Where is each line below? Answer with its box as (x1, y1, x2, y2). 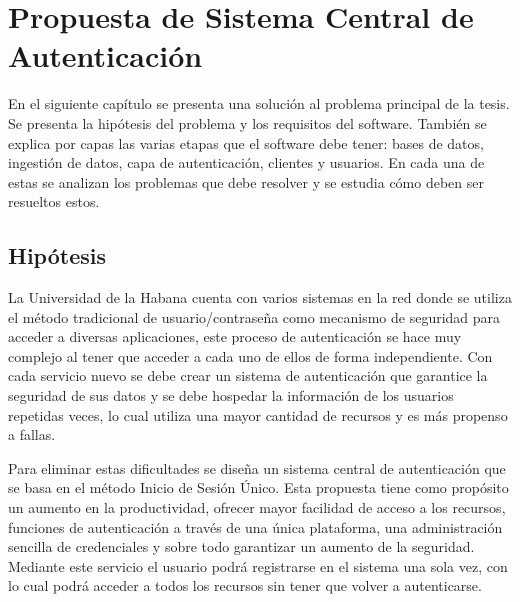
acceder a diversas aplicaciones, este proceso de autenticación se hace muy (8, 326, 462, 347)
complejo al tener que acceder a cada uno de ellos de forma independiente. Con (8, 345, 493, 366)
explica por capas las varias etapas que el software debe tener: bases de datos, (8, 132, 484, 153)
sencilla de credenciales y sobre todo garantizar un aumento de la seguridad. (8, 536, 475, 557)
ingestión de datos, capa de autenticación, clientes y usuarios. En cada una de (8, 152, 485, 173)
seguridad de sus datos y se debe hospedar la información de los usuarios (8, 385, 454, 406)
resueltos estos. (8, 191, 100, 212)
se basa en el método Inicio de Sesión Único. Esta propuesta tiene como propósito (8, 477, 509, 498)
